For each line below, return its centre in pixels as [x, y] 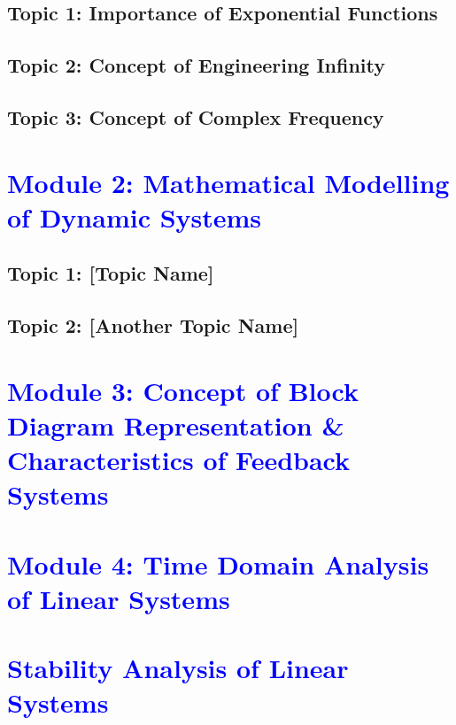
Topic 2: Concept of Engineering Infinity [197, 65]
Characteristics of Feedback [179, 460]
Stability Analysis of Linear [178, 668]
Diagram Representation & [176, 424]
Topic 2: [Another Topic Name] [153, 325]
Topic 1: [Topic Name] [111, 273]
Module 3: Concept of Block [183, 390]
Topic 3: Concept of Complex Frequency [196, 116]
